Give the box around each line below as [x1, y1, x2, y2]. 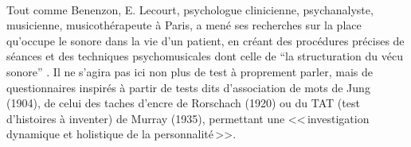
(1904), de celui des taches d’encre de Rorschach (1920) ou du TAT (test [6, 95, 360, 111]
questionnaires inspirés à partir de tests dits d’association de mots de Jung [6, 79, 370, 95]
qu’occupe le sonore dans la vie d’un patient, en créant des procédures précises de [6, 32, 405, 48]
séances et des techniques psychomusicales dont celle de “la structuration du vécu [6, 48, 404, 64]
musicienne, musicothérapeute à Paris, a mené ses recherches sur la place [6, 17, 362, 33]
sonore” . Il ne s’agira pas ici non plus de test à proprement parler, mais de [6, 63, 373, 79]
